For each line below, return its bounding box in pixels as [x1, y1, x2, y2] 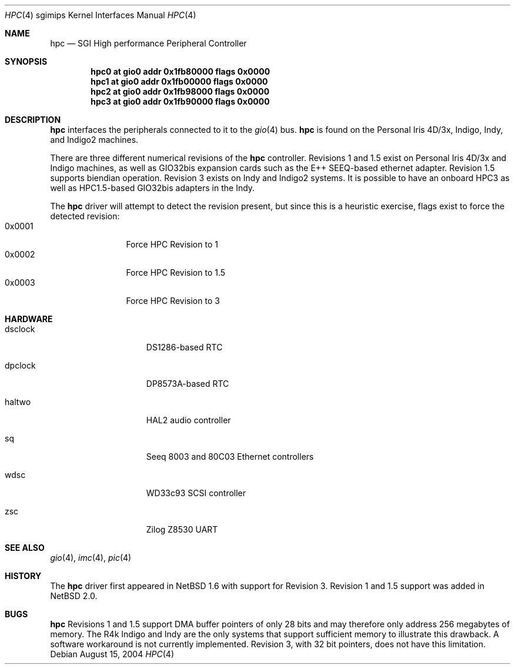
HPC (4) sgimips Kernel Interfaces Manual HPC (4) [5, 10, 196, 20]
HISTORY [5, 571, 42, 581]
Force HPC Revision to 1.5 [126, 267, 226, 277]
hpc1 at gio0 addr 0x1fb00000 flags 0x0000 [91, 76, 268, 86]
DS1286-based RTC [146, 342, 223, 352]
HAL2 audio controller [146, 415, 231, 425]
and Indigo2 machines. [50, 135, 139, 145]
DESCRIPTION [5, 115, 61, 125]
